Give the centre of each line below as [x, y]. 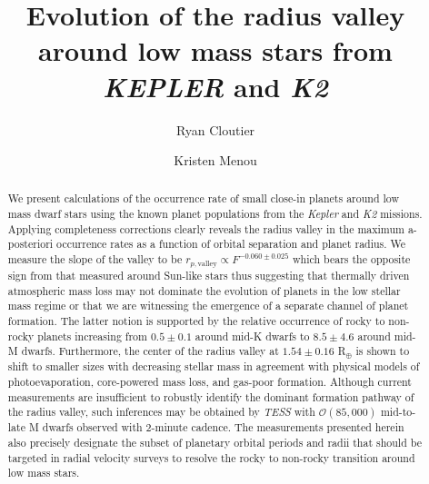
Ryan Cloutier [215, 129]
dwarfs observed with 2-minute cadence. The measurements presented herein [223, 427]
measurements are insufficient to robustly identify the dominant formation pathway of [211, 396]
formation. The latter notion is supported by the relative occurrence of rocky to [196, 321]
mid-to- [398, 412]
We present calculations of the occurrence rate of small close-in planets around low [203, 198]
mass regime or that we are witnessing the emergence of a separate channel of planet [208, 306]
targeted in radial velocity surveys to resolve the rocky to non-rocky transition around [211, 457]
